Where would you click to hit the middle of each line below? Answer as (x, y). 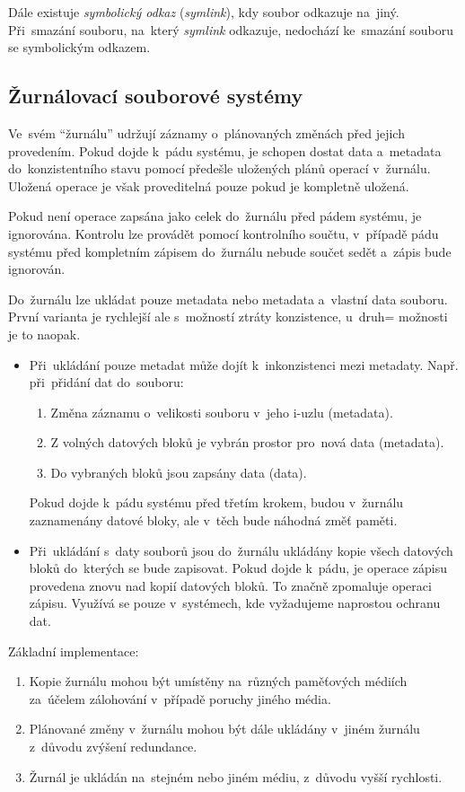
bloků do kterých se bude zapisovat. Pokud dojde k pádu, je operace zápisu (238, 568)
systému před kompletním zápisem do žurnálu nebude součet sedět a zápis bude (230, 251)
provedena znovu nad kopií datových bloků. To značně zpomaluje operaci (230, 585)
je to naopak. (44, 334)
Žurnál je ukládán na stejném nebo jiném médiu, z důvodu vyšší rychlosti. (236, 776)
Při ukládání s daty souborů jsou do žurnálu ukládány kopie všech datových (241, 550)
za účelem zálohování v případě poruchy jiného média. (180, 698)
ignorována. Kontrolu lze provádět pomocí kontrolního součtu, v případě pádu (224, 233)
